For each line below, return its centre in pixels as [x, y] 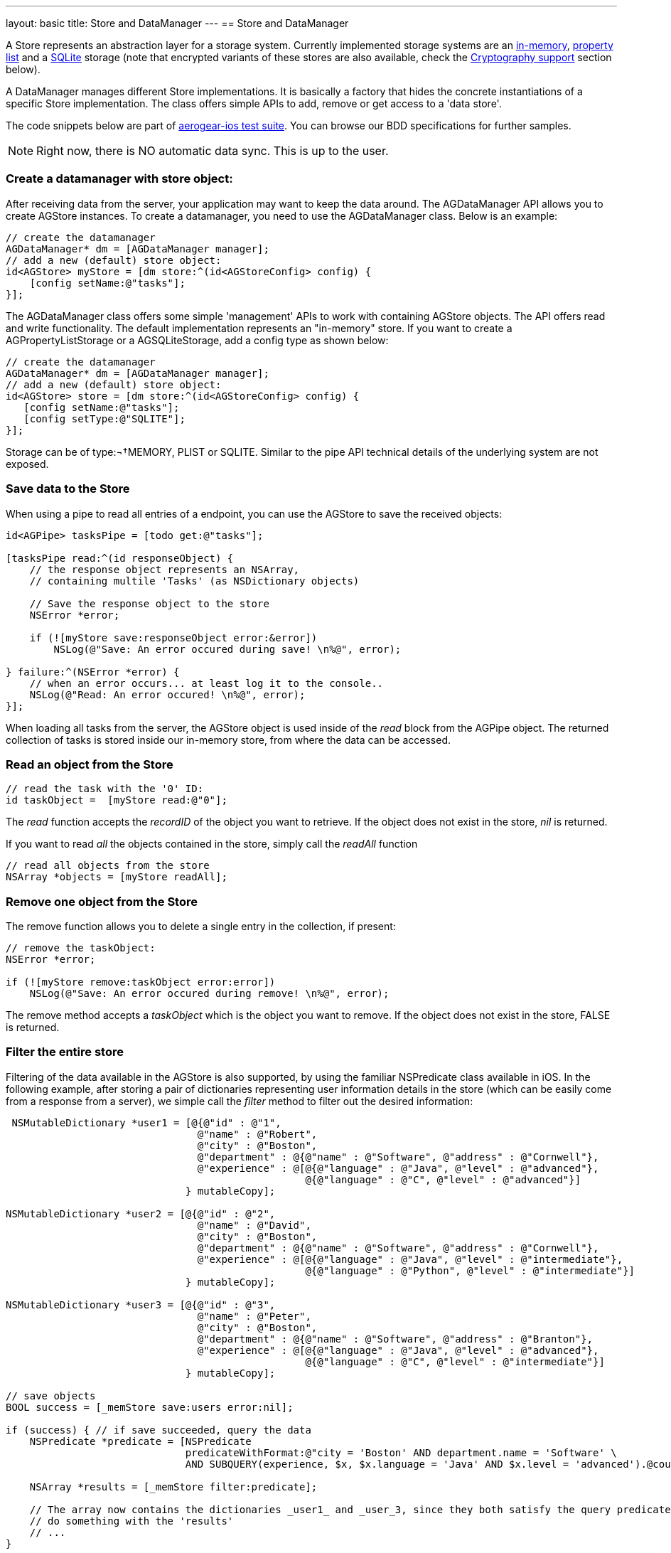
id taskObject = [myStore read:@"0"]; [117, 800]
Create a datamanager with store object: [119, 179]
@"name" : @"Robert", [257, 1134]
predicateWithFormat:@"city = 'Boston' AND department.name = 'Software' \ [401, 1452]
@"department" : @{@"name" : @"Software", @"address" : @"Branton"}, [395, 1339]
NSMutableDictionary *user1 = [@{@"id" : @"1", [146, 1122]
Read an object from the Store [90, 764]
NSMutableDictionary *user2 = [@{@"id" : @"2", [141, 1213]
